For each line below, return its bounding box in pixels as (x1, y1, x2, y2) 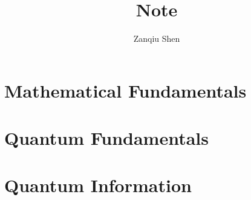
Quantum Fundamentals (4, 125, 209, 150)
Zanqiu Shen (133, 32, 180, 45)
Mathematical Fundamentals (4, 78, 247, 102)
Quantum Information (4, 173, 192, 198)
